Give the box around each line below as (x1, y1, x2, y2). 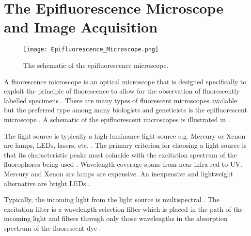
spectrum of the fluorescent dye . (4, 222, 101, 233)
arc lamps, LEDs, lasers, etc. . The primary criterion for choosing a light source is (4, 140, 247, 150)
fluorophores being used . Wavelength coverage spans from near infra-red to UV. (4, 159, 242, 169)
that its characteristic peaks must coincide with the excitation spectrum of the (4, 149, 237, 159)
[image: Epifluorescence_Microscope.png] (23, 46, 159, 53)
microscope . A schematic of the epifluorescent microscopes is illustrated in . (4, 114, 230, 124)
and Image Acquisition (4, 17, 158, 37)
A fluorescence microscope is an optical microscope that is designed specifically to (4, 76, 247, 86)
